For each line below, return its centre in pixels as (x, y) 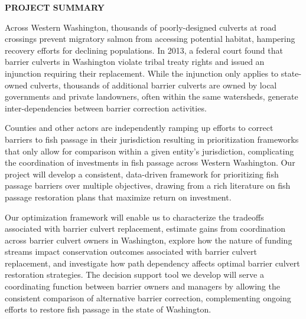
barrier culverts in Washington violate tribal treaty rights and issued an (135, 62)
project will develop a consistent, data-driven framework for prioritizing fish (142, 174)
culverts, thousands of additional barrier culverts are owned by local (154, 85)
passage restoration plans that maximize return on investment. (118, 197)
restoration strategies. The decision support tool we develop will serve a (134, 274)
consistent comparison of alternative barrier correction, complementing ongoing (148, 297)
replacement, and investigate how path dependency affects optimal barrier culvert (152, 263)
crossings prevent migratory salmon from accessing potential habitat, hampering (150, 39)
